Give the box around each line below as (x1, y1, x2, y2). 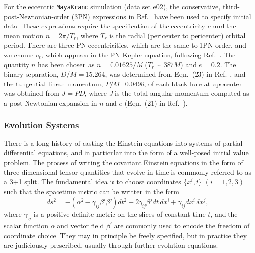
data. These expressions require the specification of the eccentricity (4, 21, 206, 31)
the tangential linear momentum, (4, 78, 103, 88)
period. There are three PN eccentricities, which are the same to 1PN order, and (4, 40, 247, 50)
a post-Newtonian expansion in (4, 98, 97, 108)
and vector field (57, 221, 104, 231)
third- (222, 1, 240, 11)
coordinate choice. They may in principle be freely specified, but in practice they (4, 230, 247, 240)
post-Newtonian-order (4, 11, 70, 21)
